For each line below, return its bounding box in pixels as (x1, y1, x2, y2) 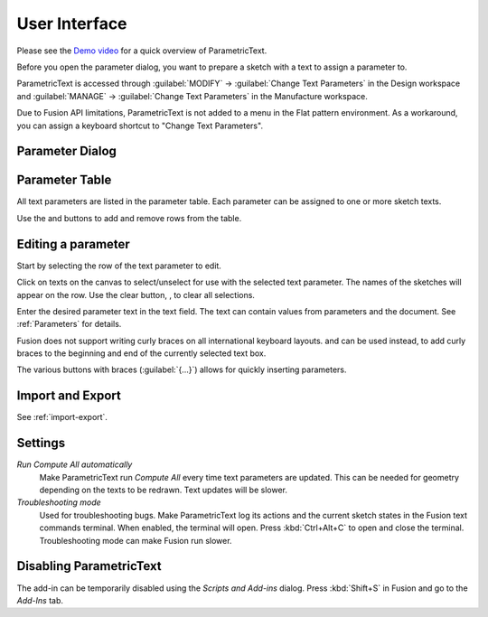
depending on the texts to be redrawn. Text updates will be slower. (39, 484, 288, 496)
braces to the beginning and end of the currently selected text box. (16, 348, 267, 359)
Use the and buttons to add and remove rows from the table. (16, 212, 242, 223)
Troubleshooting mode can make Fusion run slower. (39, 535, 232, 546)
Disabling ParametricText (16, 558, 162, 574)
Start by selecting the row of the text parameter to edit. (16, 260, 221, 271)
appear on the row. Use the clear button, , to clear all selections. (16, 289, 255, 300)
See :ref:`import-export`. (16, 412, 108, 423)
